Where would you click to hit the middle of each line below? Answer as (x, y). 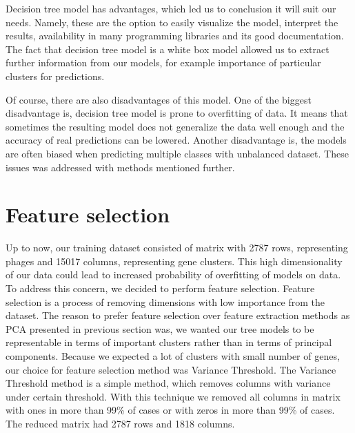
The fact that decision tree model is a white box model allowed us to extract (168, 49)
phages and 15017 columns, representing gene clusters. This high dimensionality (174, 261)
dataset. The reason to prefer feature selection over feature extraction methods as (178, 315)
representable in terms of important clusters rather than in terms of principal (169, 342)
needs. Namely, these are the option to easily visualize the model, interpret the (172, 22)
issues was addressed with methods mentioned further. (120, 167)
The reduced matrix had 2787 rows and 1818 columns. (120, 423)
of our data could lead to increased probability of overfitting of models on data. (173, 275)
